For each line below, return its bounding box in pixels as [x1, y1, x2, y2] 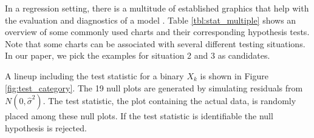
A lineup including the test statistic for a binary [5, 69, 184, 82]
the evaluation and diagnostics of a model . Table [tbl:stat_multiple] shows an [5, 13, 296, 26]
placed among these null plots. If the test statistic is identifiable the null [5, 110, 273, 122]
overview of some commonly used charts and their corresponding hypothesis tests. [5, 25, 310, 38]
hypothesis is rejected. [5, 121, 87, 134]
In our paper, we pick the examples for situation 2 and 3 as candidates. [5, 49, 270, 62]
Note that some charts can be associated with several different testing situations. [5, 37, 305, 50]
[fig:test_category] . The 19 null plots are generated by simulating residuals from [5, 81, 303, 94]
